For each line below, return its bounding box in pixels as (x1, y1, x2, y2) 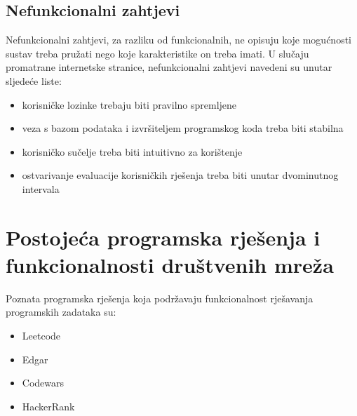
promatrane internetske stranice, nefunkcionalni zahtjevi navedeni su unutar (6, 60, 332, 74)
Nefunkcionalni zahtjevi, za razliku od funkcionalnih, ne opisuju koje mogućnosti (6, 32, 351, 47)
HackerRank (22, 398, 75, 413)
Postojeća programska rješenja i (6, 222, 321, 251)
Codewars (22, 375, 65, 390)
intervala (22, 181, 60, 196)
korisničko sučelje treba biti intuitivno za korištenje (22, 144, 243, 159)
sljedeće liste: (6, 73, 62, 88)
